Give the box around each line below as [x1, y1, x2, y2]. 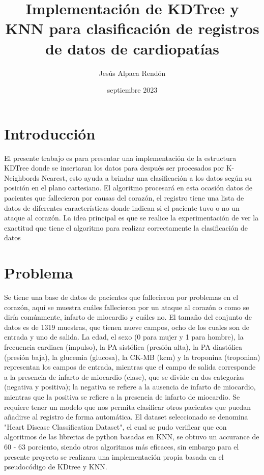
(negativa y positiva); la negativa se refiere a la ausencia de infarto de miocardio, [4, 381, 256, 392]
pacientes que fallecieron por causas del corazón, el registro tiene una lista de [4, 192, 244, 203]
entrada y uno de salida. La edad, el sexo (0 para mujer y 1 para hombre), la [4, 331, 244, 342]
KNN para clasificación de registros [5, 18, 259, 39]
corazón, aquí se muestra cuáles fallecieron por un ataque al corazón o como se [4, 301, 249, 312]
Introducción [4, 123, 96, 144]
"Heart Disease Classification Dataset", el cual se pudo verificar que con [4, 421, 227, 432]
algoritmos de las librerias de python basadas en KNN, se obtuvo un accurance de [4, 431, 259, 442]
